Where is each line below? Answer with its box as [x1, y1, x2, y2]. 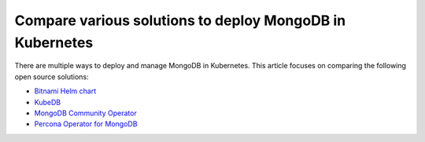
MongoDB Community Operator [34, 108, 137, 118]
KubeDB [34, 97, 61, 107]
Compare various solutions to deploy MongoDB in [14, 12, 346, 29]
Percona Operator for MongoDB [34, 119, 138, 129]
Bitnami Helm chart [34, 86, 97, 96]
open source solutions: [14, 71, 90, 82]
